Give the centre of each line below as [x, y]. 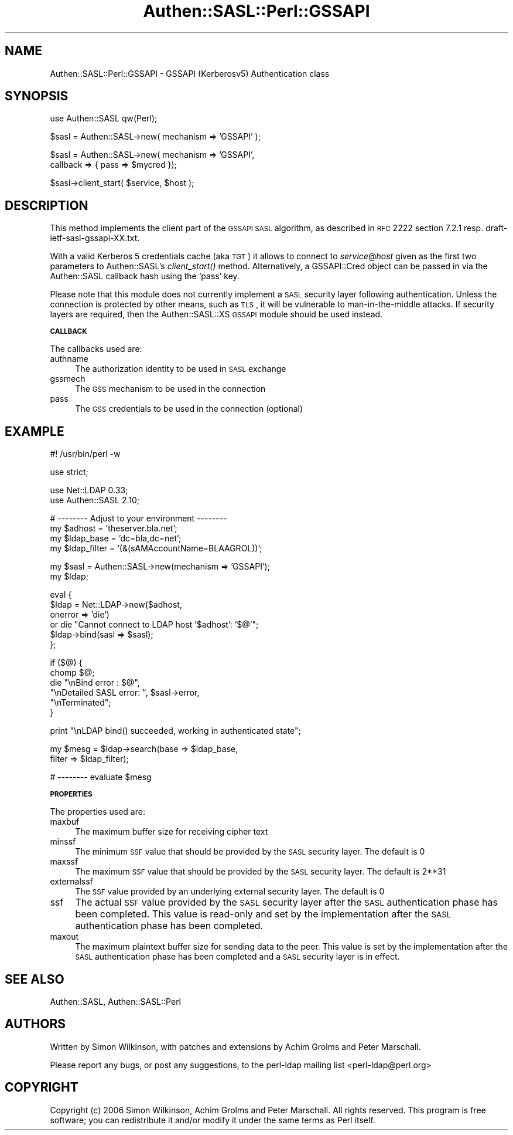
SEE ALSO [35, 979]
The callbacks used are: [96, 349]
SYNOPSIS [37, 96]
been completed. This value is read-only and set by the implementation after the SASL [263, 914]
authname [69, 359]
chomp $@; [72, 673]
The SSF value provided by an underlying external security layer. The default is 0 [230, 892]
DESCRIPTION [47, 205]
